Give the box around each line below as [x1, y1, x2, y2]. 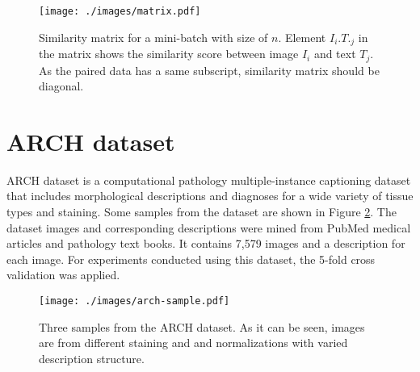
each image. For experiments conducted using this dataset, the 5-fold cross [6, 250, 376, 267]
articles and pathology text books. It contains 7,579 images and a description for [6, 235, 405, 252]
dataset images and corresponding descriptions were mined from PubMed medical [6, 219, 411, 236]
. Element [278, 28, 326, 45]
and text [313, 45, 356, 62]
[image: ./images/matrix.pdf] [39, 6, 201, 17]
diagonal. [39, 77, 84, 94]
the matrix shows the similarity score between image [39, 45, 299, 62]
